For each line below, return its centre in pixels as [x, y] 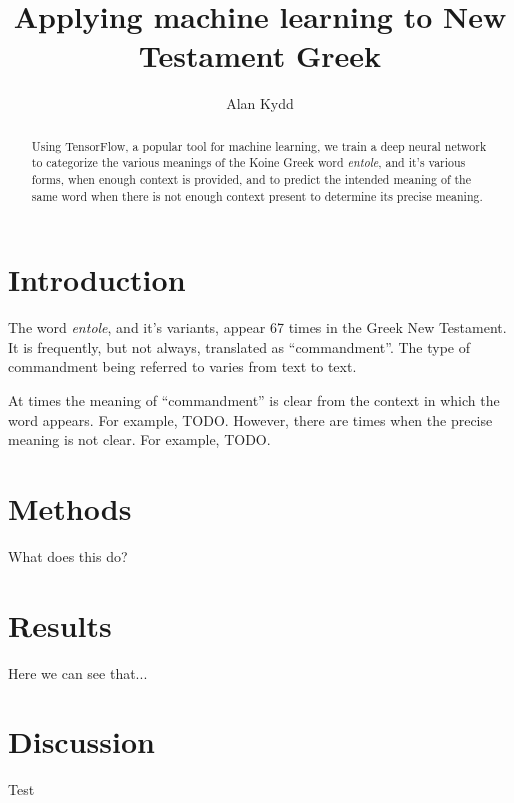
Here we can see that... [78, 672]
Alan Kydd [260, 103]
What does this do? [68, 555]
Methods [70, 508]
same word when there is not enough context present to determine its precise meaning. [257, 195]
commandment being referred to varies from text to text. [182, 366]
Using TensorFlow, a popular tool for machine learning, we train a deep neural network [259, 145]
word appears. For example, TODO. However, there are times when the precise [250, 419]
